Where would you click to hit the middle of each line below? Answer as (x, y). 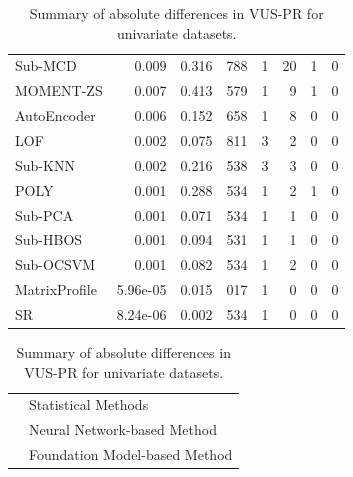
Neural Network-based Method (123, 429)
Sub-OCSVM (55, 264)
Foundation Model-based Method (131, 454)
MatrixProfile (56, 289)
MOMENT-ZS (59, 90)
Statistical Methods (89, 404)
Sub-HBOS (49, 239)
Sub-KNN (45, 164)
